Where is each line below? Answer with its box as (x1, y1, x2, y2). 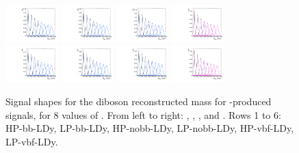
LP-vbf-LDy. (5, 134, 58, 148)
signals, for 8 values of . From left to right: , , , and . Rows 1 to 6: (5, 107, 281, 122)
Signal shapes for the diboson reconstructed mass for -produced (5, 94, 272, 109)
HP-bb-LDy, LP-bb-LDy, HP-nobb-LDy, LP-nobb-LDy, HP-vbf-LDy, (5, 121, 294, 135)
